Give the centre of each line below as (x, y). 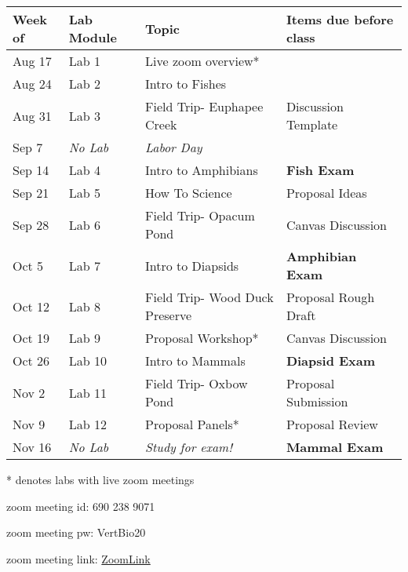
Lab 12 (87, 424)
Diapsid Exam (331, 361)
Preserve (169, 315)
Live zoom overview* (202, 61)
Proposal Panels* (192, 424)
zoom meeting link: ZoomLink (78, 558)
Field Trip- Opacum (200, 215)
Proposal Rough (330, 297)
